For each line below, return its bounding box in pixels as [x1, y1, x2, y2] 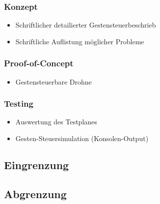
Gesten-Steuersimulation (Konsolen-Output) [15, 133, 149, 144]
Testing [4, 97, 33, 110]
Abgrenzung [4, 186, 67, 201]
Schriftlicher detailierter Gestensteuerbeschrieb [15, 20, 156, 30]
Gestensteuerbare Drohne [15, 76, 92, 87]
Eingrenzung [4, 157, 69, 173]
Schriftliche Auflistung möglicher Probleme [15, 36, 144, 46]
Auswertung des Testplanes [15, 117, 97, 127]
